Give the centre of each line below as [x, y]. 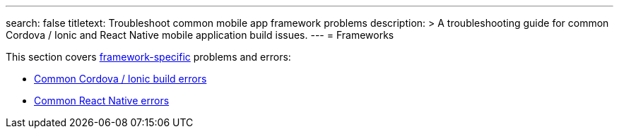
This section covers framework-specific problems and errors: [148, 57]
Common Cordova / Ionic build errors [120, 79]
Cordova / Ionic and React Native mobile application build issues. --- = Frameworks [200, 35]
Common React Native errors [102, 100]
